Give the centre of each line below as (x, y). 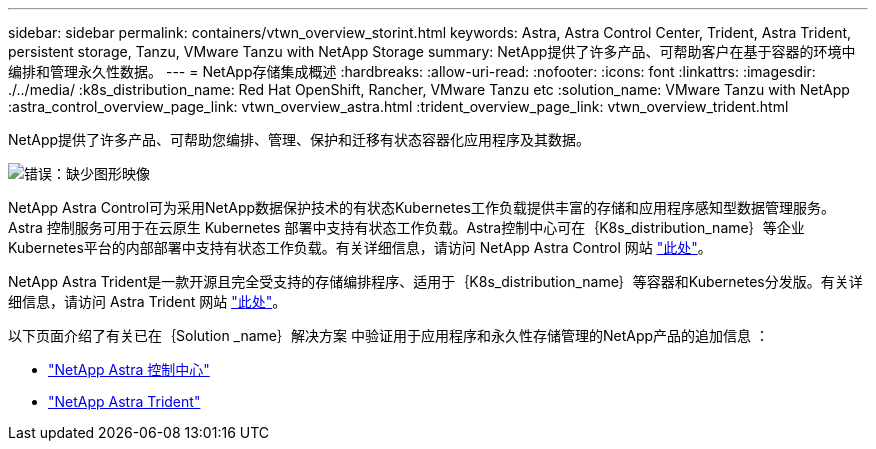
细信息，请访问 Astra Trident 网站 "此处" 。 (147, 301)
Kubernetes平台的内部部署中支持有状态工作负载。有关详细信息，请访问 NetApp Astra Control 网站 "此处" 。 (360, 247)
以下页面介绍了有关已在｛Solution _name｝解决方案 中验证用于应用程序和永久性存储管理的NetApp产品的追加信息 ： (389, 335)
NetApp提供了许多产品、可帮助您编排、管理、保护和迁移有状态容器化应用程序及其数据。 (299, 139)
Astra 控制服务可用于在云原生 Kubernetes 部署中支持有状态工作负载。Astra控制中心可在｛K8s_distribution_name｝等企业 (406, 227)
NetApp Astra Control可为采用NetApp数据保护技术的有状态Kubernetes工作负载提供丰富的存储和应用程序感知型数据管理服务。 (421, 207)
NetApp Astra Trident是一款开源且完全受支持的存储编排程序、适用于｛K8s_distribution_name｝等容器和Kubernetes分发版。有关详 (435, 281)
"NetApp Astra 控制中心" (129, 369)
